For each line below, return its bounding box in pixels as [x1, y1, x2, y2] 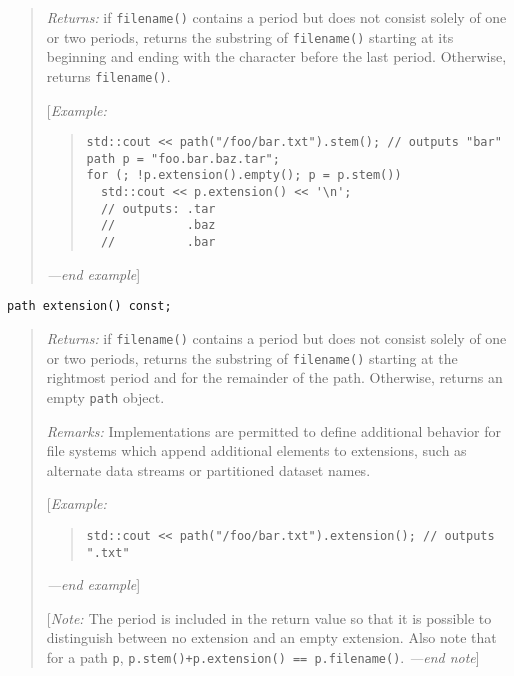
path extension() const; [7, 299, 172, 314]
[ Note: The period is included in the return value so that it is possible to [46, 607, 492, 628]
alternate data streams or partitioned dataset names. [46, 459, 371, 480]
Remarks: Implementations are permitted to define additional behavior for [46, 420, 502, 441]
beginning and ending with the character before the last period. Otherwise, [46, 46, 507, 67]
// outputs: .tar [100, 201, 216, 216]
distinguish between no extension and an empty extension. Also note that [46, 627, 497, 648]
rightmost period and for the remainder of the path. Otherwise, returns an [46, 367, 503, 388]
